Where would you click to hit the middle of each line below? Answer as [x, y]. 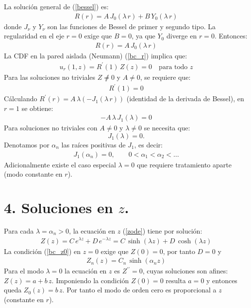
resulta [176, 280]
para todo [173, 67]
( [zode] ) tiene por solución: [162, 230]
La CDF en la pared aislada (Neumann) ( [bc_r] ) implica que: [96, 55]
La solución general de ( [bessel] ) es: [56, 6]
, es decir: [148, 144]
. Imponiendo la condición [90, 280]
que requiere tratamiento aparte [184, 164]
